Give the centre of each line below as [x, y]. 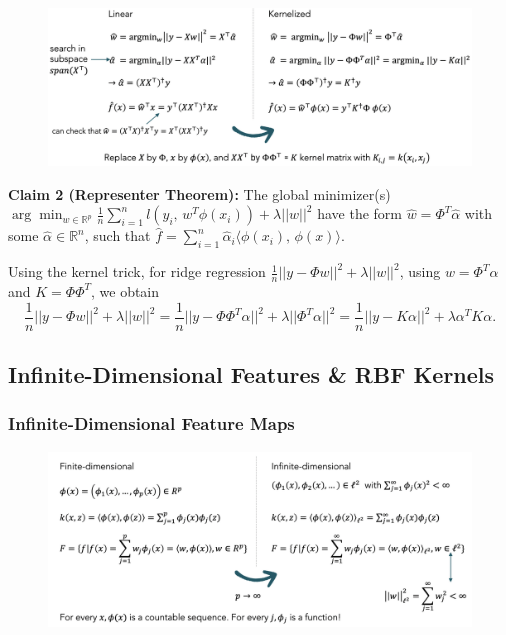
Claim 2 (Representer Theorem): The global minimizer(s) [199, 193]
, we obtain [125, 290]
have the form [360, 213]
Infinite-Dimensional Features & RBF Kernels [251, 374]
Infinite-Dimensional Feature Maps [151, 423]
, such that [117, 235]
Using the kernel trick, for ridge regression [137, 271]
